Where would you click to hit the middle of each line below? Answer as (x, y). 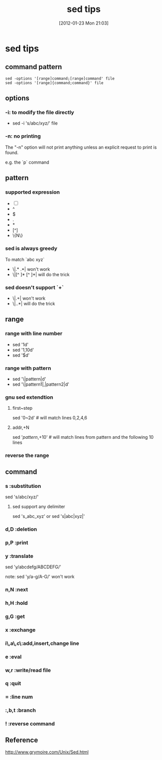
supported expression (32, 192)
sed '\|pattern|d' (29, 379)
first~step (22, 408)
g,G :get (15, 616)
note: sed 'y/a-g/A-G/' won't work (40, 577)
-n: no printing (23, 136)
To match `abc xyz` (25, 259)
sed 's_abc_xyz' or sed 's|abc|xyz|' (49, 516)
